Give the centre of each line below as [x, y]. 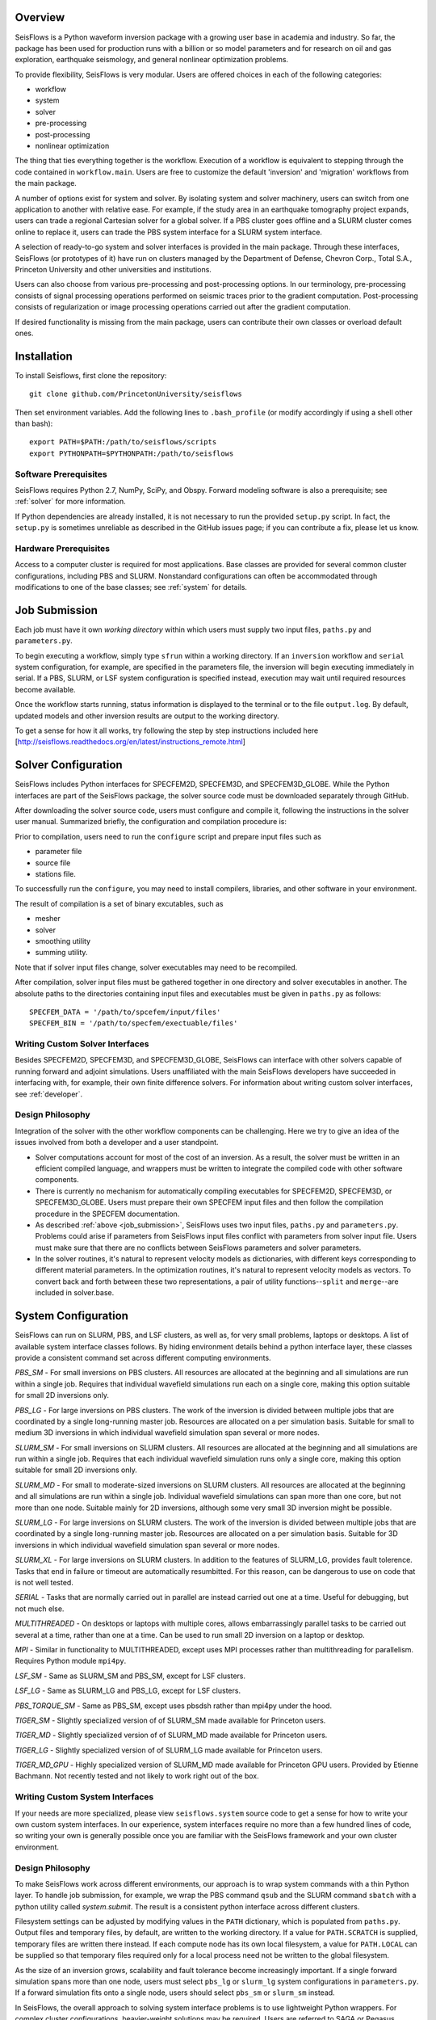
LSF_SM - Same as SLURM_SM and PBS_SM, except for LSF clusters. [130, 1676]
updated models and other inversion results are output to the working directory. [147, 716]
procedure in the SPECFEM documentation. [107, 1214]
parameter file [59, 852]
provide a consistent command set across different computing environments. [143, 1357]
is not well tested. [44, 1582]
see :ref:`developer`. [49, 1094]
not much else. [40, 1609]
